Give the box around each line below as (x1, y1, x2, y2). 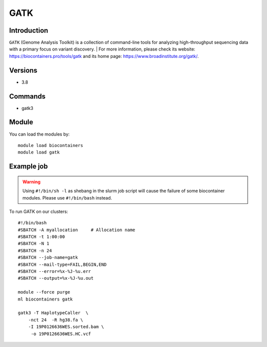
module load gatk (18, 149, 60, 155)
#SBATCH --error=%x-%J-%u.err (18, 269, 91, 274)
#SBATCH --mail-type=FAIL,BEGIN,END (18, 261, 107, 267)
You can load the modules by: (9, 131, 70, 137)
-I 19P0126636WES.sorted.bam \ (28, 324, 104, 330)
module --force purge (18, 290, 70, 295)
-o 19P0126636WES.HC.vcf (31, 331, 91, 337)
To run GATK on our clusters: (9, 208, 68, 214)
